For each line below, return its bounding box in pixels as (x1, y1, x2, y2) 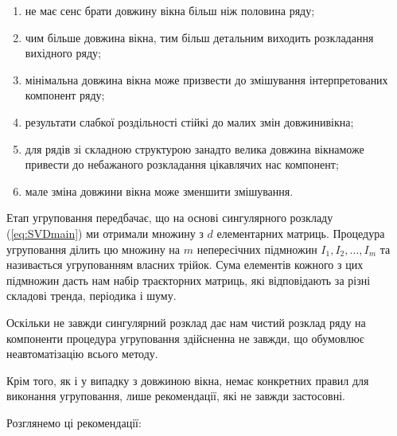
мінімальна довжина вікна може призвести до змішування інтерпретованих (25, 71, 388, 88)
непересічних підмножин (197, 240, 317, 257)
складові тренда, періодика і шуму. (6, 287, 177, 304)
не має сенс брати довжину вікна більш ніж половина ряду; (25, 2, 315, 18)
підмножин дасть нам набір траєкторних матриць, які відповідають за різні (6, 271, 371, 288)
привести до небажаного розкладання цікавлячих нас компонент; (25, 156, 339, 173)
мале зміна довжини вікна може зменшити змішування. (25, 182, 294, 199)
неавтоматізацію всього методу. (6, 345, 158, 362)
